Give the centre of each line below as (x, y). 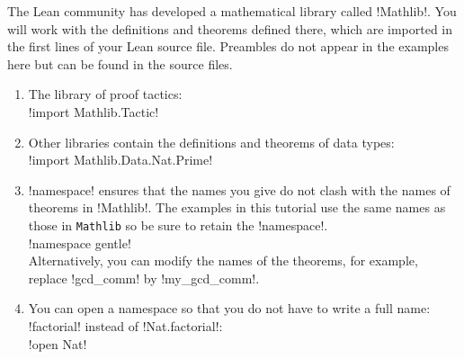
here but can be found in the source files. (120, 63)
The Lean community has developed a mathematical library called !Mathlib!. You (232, 11)
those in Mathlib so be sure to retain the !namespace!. (178, 224)
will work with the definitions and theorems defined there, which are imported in (230, 28)
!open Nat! (58, 343)
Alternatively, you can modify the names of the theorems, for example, (223, 260)
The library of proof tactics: (105, 94)
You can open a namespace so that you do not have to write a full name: (229, 308)
